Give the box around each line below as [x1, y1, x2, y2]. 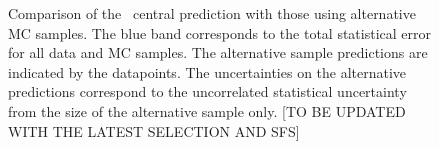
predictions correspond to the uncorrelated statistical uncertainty [8, 81, 407, 102]
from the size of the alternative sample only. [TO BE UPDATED [8, 100, 406, 121]
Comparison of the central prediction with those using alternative [8, 3, 416, 23]
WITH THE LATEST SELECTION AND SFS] [8, 120, 300, 141]
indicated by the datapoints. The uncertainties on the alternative [8, 61, 407, 82]
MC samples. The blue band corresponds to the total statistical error [8, 22, 431, 43]
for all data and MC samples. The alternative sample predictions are [8, 42, 428, 63]
